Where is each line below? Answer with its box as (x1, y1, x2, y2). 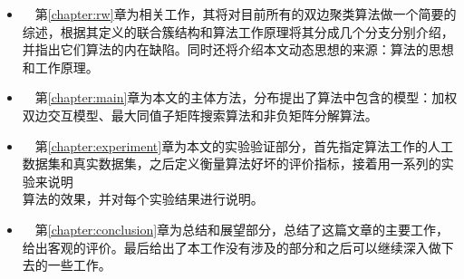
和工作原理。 (22, 57, 99, 76)
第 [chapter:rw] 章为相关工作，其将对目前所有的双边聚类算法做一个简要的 (34, 5, 457, 23)
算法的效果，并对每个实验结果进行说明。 (22, 189, 264, 208)
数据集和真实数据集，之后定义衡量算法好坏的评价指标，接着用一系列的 (22, 154, 441, 173)
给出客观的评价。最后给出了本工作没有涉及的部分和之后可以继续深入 (22, 237, 429, 256)
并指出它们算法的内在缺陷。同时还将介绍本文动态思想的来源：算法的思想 (22, 40, 454, 59)
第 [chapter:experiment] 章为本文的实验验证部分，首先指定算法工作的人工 (34, 136, 454, 155)
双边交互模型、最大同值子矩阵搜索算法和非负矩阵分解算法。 (22, 105, 378, 124)
